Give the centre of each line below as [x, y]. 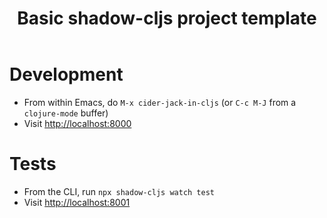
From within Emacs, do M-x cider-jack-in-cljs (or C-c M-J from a [160, 102]
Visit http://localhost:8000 [77, 123]
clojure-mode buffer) [66, 113]
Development [66, 74]
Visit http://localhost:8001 [77, 202]
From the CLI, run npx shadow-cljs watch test [119, 191]
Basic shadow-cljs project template [167, 18]
